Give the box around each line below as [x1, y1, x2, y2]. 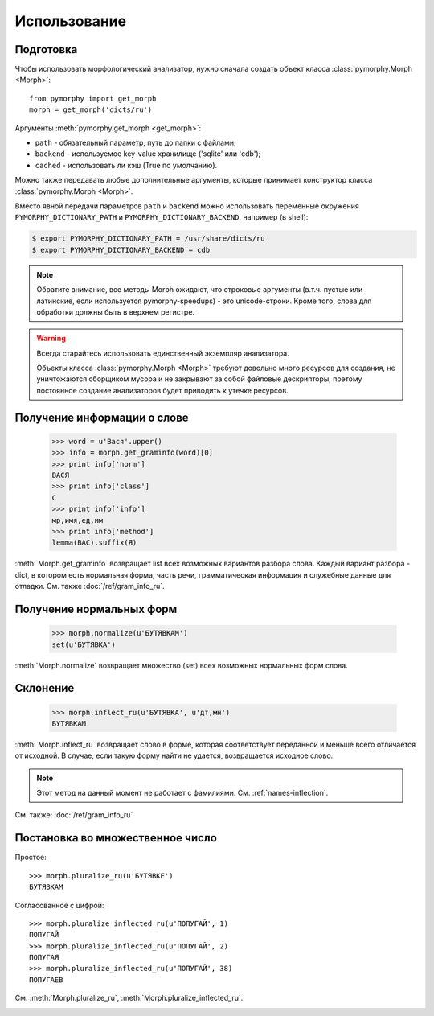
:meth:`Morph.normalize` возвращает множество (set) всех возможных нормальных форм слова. [14, 660, 349, 670]
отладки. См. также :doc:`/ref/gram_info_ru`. [14, 582, 165, 591]
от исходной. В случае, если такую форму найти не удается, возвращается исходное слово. [14, 751, 334, 760]
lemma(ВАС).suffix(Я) [51, 538, 137, 547]
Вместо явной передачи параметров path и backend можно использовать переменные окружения [14, 201, 359, 211]
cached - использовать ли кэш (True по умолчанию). [35, 160, 218, 170]
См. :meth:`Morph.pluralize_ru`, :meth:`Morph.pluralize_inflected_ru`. [14, 993, 244, 1003]
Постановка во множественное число [14, 831, 217, 845]
